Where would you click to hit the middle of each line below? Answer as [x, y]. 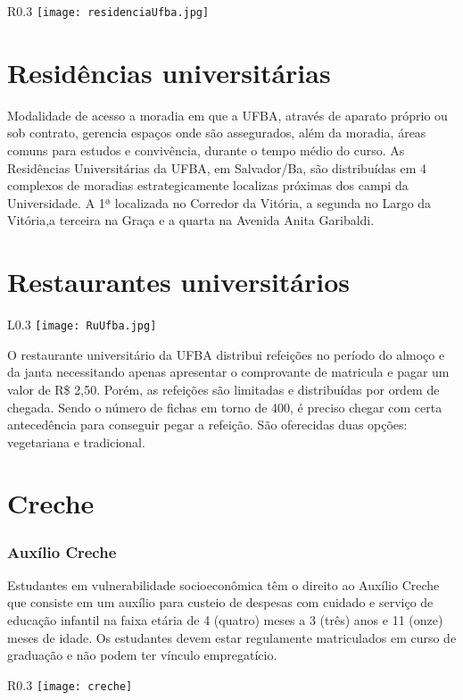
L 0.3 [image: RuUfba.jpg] [82, 325]
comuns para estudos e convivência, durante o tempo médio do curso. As [206, 150]
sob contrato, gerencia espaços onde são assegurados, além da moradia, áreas [217, 133]
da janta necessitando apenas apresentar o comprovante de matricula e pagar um [228, 372]
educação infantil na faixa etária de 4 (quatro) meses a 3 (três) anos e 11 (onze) [225, 620]
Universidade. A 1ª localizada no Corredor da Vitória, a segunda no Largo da [219, 202]
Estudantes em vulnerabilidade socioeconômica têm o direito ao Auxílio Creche [223, 584]
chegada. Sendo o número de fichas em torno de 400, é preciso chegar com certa [225, 407]
